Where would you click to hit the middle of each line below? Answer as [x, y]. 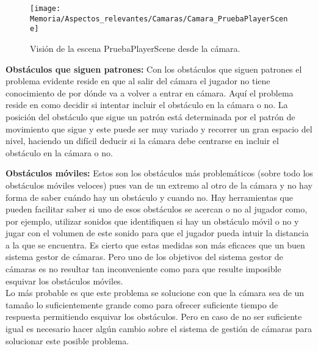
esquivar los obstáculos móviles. [64, 280]
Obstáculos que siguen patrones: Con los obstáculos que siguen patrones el [154, 69]
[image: [45, 9]
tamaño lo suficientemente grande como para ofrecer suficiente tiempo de [142, 304]
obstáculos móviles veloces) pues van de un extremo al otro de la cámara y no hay [159, 185]
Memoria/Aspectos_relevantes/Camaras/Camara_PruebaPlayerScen [159, 19]
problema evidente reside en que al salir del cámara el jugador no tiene [138, 81]
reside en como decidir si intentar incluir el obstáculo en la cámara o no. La [147, 105]
